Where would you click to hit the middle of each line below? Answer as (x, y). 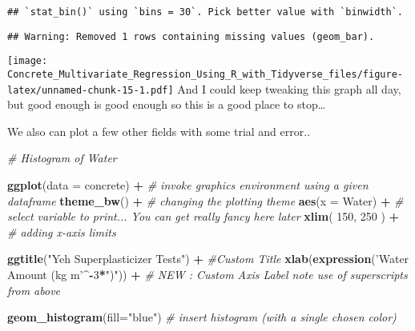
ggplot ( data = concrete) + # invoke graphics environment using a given (188, 185)
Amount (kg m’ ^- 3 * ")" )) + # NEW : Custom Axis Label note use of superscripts (207, 275)
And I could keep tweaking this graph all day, (289, 88)
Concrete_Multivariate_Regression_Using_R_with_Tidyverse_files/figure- (205, 74)
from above (34, 290)
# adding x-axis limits (62, 231)
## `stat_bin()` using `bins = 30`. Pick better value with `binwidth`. (205, 12)
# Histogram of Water (62, 158)
